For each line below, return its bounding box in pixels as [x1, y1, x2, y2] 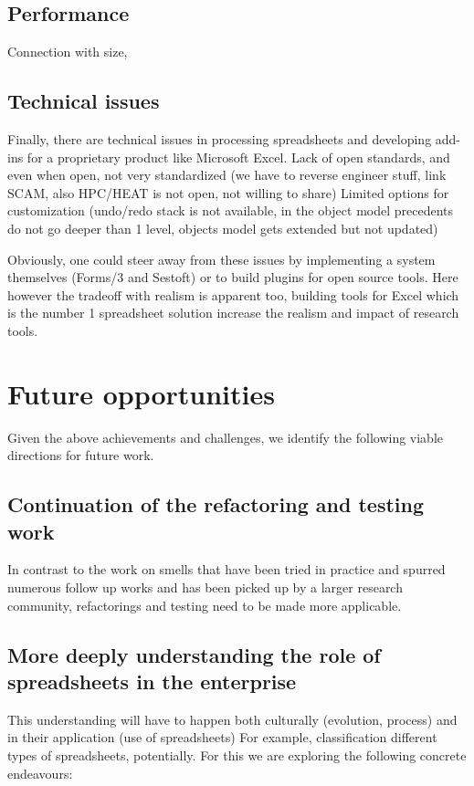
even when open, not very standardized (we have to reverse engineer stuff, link [7, 165, 447, 184]
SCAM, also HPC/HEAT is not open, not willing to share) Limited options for [7, 183, 449, 202]
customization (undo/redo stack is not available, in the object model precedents [7, 201, 454, 220]
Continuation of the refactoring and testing [7, 490, 424, 519]
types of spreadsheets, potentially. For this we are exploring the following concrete [7, 746, 467, 764]
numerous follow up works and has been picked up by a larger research [7, 578, 403, 597]
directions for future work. [7, 445, 154, 465]
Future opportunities [7, 374, 275, 412]
